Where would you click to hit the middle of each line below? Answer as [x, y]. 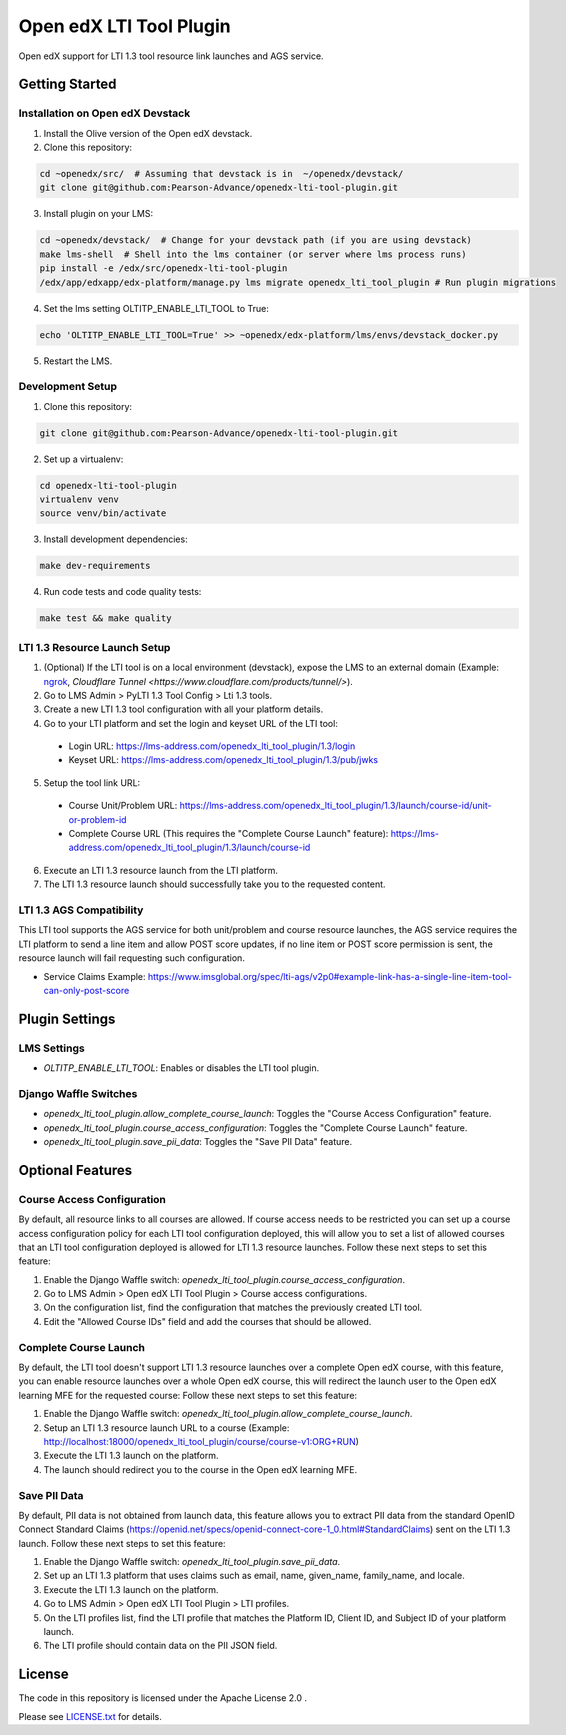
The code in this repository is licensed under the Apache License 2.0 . [163, 1698]
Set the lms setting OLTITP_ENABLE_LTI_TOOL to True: [156, 308]
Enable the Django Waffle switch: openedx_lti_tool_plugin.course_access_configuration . [224, 1279]
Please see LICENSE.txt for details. [90, 1716]
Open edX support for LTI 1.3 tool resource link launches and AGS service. [171, 56]
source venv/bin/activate [103, 513]
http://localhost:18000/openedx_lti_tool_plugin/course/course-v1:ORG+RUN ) [201, 1441]
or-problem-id [97, 819]
